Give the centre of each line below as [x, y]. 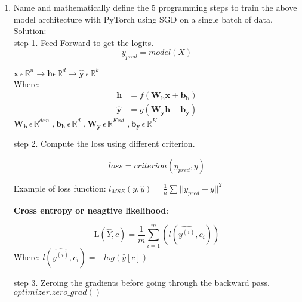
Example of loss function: [60, 188]
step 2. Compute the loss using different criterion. [104, 144]
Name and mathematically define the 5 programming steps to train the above [155, 7]
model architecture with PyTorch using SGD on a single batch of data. [143, 19]
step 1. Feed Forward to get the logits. [84, 42]
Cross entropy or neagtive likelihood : [91, 210]
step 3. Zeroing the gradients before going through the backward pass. [141, 282]
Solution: [30, 31]
